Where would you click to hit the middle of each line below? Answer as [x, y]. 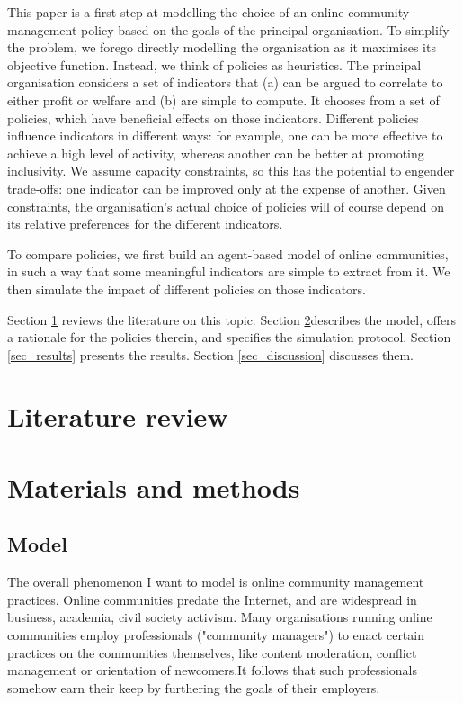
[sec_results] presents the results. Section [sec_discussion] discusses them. [210, 354]
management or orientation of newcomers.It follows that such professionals [212, 670]
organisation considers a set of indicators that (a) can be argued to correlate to [225, 82]
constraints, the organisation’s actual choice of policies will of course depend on [226, 206]
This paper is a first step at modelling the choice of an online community [209, 12]
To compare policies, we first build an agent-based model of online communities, [228, 253]
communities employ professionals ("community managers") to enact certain [216, 635]
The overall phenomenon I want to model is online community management [216, 582]
